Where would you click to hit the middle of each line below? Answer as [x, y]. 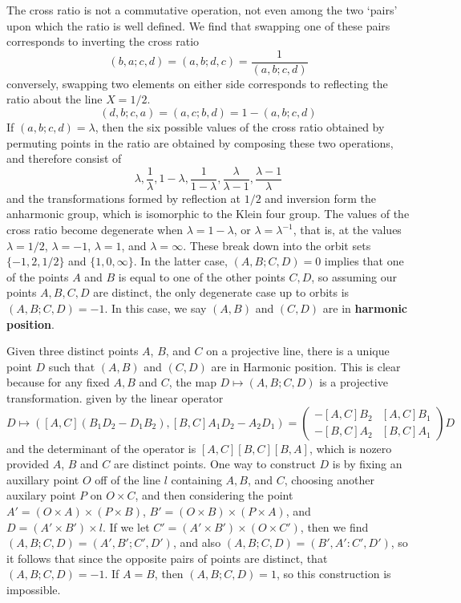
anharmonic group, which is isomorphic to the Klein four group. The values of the [208, 214]
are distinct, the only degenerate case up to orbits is [221, 292]
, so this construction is [334, 574]
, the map [192, 382]
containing [196, 479]
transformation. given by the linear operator [115, 398]
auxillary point [43, 479]
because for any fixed [58, 382]
